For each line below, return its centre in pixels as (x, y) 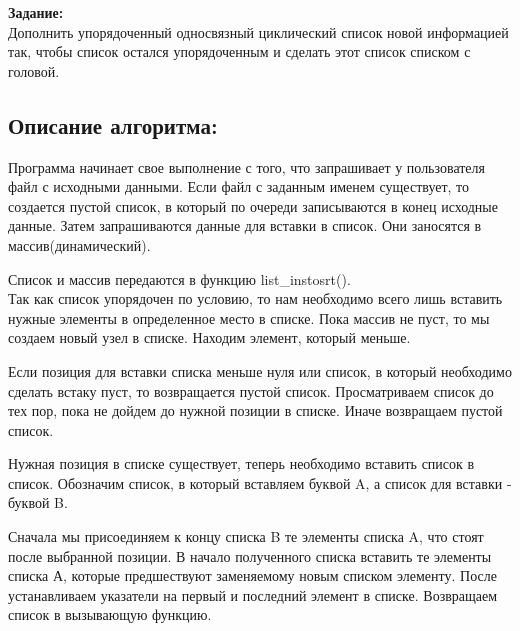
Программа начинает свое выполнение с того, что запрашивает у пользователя (246, 166)
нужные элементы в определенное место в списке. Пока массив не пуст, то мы (249, 317)
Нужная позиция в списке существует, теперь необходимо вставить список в (241, 463)
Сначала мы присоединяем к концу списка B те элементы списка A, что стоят (246, 536)
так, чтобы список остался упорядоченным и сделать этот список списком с (239, 51)
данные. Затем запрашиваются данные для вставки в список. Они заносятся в (245, 225)
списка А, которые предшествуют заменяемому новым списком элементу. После (252, 575)
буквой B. (38, 502)
